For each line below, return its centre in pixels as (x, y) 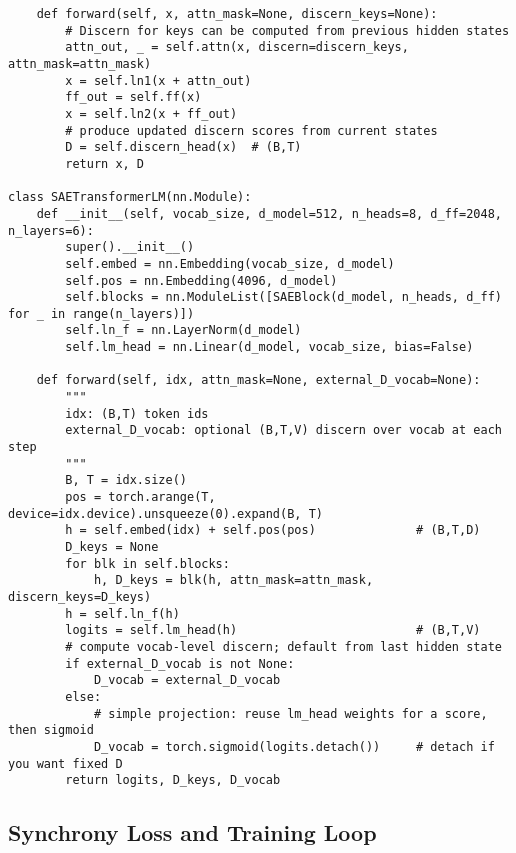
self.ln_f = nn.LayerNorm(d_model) (183, 330)
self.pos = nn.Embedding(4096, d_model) (201, 280)
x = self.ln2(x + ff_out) (151, 113)
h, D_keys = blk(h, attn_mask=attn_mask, (233, 580)
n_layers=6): (51, 230)
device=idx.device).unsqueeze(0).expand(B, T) (165, 513)
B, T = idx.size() (126, 480)
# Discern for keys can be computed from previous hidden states (287, 30)
